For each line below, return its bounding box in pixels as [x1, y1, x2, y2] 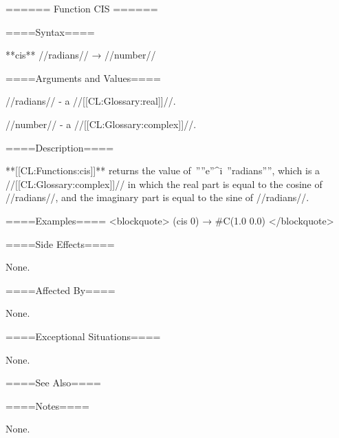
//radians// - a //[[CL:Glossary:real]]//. [6, 94, 176, 108]
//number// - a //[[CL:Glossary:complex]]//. [6, 116, 197, 131]
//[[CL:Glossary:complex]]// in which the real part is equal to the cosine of [6, 176, 322, 191]
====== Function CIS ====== [6, 1, 158, 15]
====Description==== [6, 140, 114, 154]
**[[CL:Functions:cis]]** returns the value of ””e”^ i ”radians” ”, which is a [6, 163, 320, 178]
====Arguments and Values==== [6, 70, 161, 85]
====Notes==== [6, 398, 89, 413]
